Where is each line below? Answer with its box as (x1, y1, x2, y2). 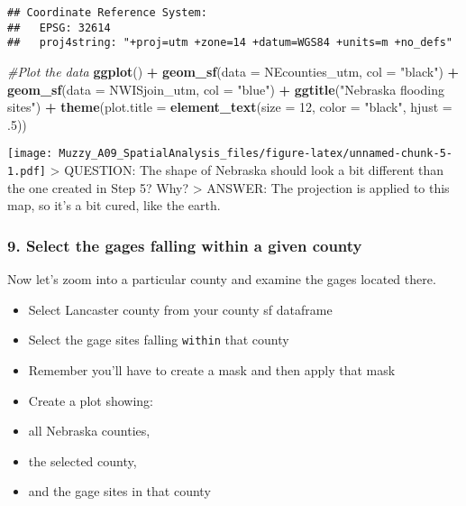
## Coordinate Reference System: (7, 6, 207, 19)
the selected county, (28, 451, 137, 470)
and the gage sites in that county (28, 482, 211, 501)
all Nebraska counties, (28, 421, 151, 440)
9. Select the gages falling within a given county (7, 234, 362, 256)
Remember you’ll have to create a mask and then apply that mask (28, 360, 396, 379)
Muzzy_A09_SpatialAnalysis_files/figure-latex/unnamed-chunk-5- (59, 147, 452, 161)
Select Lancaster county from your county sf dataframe (28, 299, 333, 318)
